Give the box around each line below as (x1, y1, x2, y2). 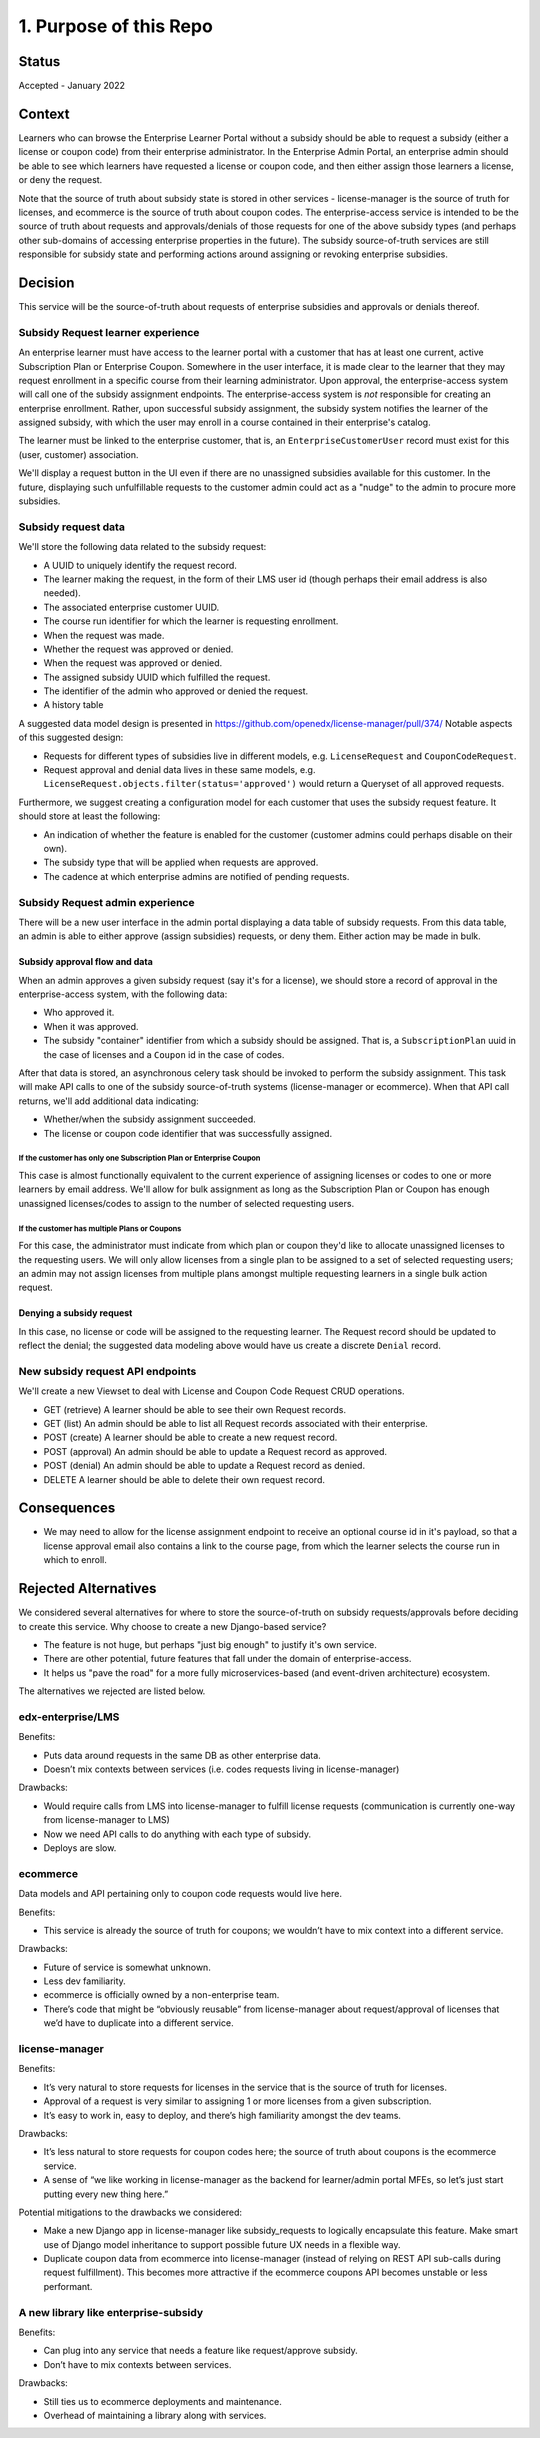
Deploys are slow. (43, 1842, 117, 1854)
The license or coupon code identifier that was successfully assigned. (43, 1127, 333, 1139)
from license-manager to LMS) (43, 1814, 170, 1826)
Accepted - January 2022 (18, 80, 125, 92)
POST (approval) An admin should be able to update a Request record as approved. (43, 1445, 388, 1457)
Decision (18, 274, 75, 291)
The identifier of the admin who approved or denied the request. (43, 685, 309, 697)
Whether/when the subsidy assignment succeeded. (43, 1113, 257, 1125)
